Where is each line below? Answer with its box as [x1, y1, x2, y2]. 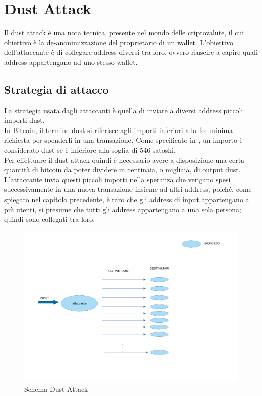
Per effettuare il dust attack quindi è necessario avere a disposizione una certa [4, 154, 245, 165]
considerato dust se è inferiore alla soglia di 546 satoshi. [4, 145, 176, 155]
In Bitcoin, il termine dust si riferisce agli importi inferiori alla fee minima [4, 124, 233, 135]
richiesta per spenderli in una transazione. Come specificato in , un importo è [4, 135, 243, 145]
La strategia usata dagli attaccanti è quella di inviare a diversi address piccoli [4, 105, 243, 115]
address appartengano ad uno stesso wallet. [4, 56, 138, 67]
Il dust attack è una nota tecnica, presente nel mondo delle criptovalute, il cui [4, 27, 244, 38]
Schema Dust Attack [24, 384, 88, 394]
